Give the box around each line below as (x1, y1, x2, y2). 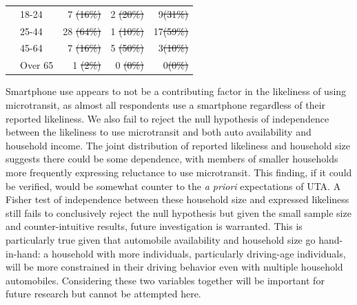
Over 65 (20, 58, 54, 72)
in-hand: (6, 246, 41, 260)
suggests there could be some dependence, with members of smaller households (6, 151, 338, 166)
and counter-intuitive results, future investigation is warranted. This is (6, 219, 303, 233)
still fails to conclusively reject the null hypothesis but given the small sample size (6, 205, 351, 220)
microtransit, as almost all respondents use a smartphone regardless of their (6, 97, 326, 112)
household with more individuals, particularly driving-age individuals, (51, 246, 346, 260)
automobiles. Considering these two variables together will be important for (6, 273, 325, 287)
